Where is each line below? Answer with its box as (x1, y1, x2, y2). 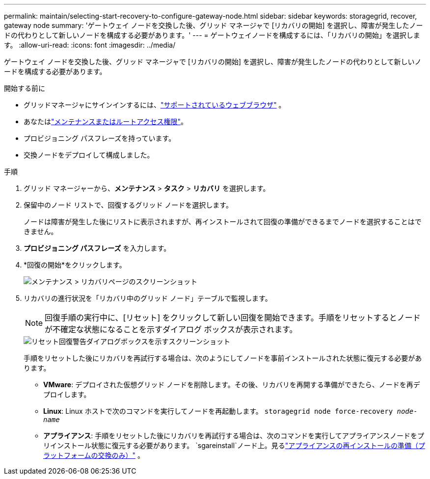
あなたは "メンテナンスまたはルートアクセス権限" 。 (24, 117, 188, 126)
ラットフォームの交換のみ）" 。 (43, 451, 145, 459)
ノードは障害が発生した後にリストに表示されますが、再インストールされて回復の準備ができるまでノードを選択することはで (24, 217, 422, 226)
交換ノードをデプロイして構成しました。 (24, 151, 154, 159)
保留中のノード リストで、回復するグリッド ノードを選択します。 (24, 201, 233, 209)
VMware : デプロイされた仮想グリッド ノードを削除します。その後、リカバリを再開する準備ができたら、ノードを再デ (43, 380, 420, 389)
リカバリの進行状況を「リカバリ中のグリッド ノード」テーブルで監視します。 (24, 294, 272, 302)
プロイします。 (43, 390, 91, 399)
